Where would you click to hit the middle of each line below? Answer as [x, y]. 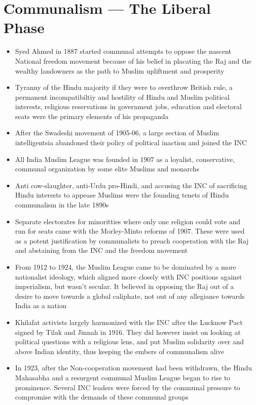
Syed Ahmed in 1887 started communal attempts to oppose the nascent [123, 51]
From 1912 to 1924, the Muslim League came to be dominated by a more [126, 267]
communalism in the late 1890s [62, 205]
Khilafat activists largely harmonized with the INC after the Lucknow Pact [129, 322]
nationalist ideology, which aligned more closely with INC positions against [128, 276]
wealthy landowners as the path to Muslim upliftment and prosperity [120, 70]
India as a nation [41, 305]
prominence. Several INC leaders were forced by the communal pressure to [128, 387]
